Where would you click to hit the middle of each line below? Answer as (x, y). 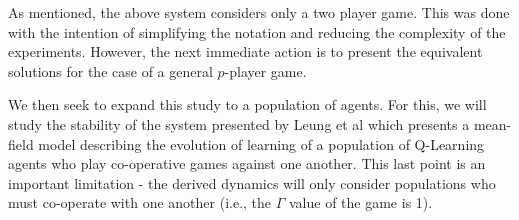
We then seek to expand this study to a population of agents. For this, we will (247, 104)
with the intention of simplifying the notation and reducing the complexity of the (257, 31)
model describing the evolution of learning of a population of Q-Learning (261, 143)
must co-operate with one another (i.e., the (140, 202)
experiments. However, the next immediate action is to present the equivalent (245, 51)
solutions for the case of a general (110, 70)
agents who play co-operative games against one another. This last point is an (247, 163)
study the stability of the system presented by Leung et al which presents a (239, 123)
